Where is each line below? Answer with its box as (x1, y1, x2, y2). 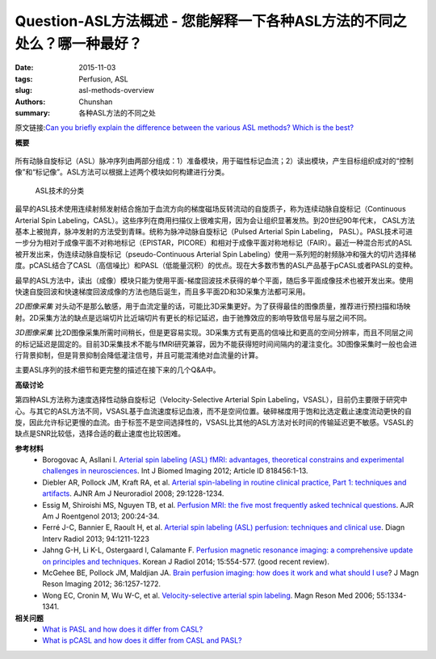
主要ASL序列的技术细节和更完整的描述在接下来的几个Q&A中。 (15, 365, 220, 375)
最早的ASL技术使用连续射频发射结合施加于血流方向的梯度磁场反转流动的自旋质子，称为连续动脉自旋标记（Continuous (15, 204, 407, 214)
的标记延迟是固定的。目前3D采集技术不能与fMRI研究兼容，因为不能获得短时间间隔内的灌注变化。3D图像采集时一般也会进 (15, 339, 417, 349)
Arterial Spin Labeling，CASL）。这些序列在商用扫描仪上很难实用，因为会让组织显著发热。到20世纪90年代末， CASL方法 (15, 215, 415, 225)
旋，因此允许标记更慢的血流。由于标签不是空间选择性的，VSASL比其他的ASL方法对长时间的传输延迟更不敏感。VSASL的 (15, 417, 413, 427)
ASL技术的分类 (35, 186, 85, 195)
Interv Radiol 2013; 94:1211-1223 (42, 534, 149, 544)
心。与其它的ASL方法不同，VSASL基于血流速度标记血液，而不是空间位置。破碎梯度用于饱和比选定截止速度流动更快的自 (15, 406, 412, 416)
